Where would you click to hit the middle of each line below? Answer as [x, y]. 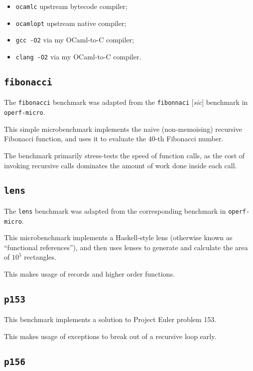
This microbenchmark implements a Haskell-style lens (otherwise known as [118, 237]
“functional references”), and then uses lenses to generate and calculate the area [126, 247]
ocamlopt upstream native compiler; [71, 23]
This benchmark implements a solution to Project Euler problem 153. [110, 319]
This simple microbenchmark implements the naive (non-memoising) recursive [123, 129]
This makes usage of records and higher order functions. [89, 273]
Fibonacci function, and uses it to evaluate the [75, 139]
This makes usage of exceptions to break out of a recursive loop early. [110, 336]
